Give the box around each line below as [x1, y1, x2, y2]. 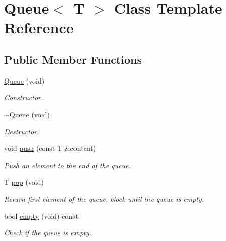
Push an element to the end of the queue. [4, 159, 131, 170]
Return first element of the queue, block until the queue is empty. [4, 193, 204, 204]
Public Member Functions [4, 51, 142, 67]
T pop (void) [4, 177, 44, 187]
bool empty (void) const [4, 210, 79, 221]
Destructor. [4, 126, 39, 136]
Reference [4, 17, 74, 38]
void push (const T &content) [4, 143, 96, 153]
